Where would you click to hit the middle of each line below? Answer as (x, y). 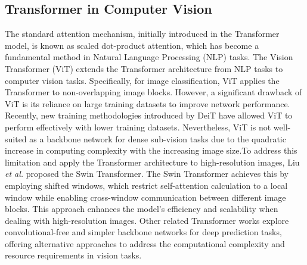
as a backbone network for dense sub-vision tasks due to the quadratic (158, 138)
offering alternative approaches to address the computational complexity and (145, 243)
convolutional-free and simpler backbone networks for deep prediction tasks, (143, 232)
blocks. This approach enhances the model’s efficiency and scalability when (142, 209)
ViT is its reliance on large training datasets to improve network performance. (148, 103)
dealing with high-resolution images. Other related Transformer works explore (147, 220)
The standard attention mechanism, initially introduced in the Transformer (142, 34)
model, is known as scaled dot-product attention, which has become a (132, 45)
